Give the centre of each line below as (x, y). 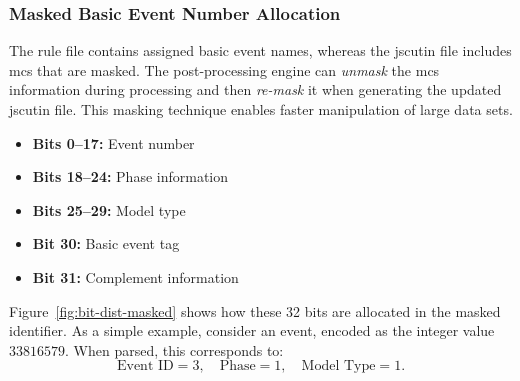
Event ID (145, 366)
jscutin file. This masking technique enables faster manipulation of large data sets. (261, 109)
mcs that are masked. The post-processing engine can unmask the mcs (224, 69)
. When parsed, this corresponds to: (174, 349)
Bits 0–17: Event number (113, 142)
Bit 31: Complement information (135, 276)
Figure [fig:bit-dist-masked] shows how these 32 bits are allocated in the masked (255, 310)
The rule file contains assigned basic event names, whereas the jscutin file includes (260, 50)
